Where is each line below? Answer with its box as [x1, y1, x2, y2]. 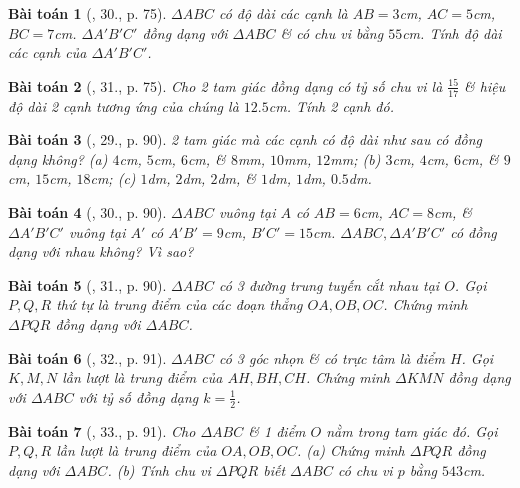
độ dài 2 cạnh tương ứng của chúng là [8, 95, 239, 116]
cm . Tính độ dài [402, 22, 502, 43]
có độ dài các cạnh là [218, 3, 348, 23]
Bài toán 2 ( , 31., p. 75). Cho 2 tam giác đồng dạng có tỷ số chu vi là [8, 75, 443, 96]
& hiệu [464, 75, 506, 96]
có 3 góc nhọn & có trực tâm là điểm [218, 347, 445, 368]
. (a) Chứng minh [297, 440, 405, 461]
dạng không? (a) [8, 148, 108, 169]
